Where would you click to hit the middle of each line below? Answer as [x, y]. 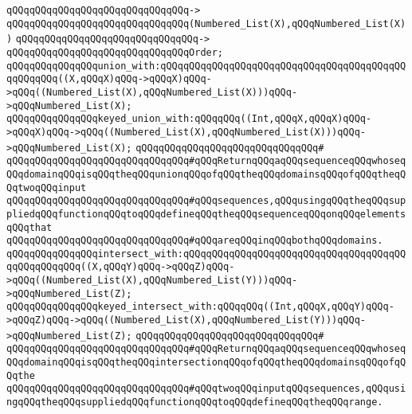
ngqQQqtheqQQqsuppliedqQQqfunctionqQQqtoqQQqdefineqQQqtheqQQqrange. [195, 402]
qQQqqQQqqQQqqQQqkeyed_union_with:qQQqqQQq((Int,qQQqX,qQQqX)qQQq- [189, 119]
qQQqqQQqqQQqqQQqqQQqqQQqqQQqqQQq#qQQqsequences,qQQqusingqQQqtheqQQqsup [206, 201]
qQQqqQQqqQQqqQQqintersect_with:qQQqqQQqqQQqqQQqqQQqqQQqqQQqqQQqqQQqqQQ [206, 254]
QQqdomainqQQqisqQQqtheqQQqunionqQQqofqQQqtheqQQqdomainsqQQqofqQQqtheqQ [206, 174]
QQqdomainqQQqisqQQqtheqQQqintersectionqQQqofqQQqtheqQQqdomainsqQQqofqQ [206, 363]
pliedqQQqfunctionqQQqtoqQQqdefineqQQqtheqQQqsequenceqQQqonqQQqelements [206, 214]
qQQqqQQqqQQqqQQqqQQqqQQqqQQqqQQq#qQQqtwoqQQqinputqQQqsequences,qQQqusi [206, 389]
